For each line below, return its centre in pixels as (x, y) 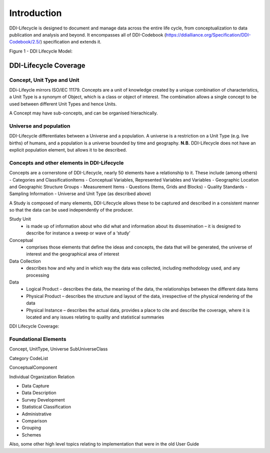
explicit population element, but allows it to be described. (68, 149)
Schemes (31, 434)
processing (38, 275)
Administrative (37, 414)
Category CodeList (29, 358)
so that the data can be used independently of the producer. (71, 210)
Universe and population (40, 126)
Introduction (35, 13)
